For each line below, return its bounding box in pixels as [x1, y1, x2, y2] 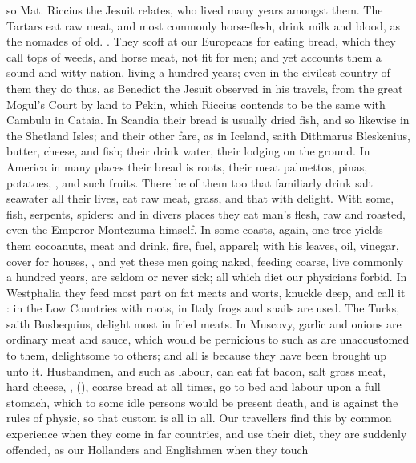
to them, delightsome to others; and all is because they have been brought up [6, 347, 387, 364]
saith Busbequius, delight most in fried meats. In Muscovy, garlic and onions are [6, 315, 402, 332]
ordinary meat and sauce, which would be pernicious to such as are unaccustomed [6, 331, 410, 348]
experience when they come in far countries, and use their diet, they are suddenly [6, 425, 407, 442]
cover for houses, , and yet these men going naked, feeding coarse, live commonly [6, 252, 404, 269]
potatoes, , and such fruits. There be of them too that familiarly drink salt [6, 174, 374, 191]
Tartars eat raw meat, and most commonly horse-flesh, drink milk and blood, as [6, 17, 400, 34]
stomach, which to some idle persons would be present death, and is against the [6, 393, 398, 410]
